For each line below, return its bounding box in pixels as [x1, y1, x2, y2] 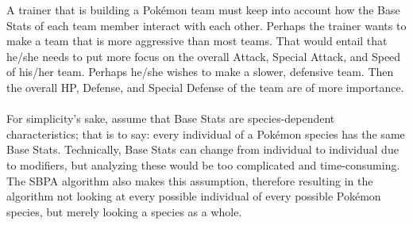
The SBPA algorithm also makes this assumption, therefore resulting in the [6, 172, 373, 189]
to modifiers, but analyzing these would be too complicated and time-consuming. [6, 156, 400, 173]
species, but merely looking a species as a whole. [6, 203, 242, 219]
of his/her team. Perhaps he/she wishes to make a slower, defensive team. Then [6, 63, 394, 80]
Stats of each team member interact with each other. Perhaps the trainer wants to [6, 17, 407, 33]
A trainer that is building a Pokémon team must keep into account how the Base [6, 2, 400, 17]
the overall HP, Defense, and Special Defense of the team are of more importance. [6, 78, 404, 95]
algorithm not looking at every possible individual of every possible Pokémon [6, 188, 381, 204]
